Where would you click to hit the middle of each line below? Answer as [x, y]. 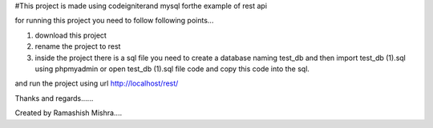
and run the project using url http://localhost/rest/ [97, 83]
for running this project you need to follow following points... [114, 21]
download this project [71, 35]
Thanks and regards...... [54, 98]
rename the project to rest [78, 46]
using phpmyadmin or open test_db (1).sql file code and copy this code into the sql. [172, 69]
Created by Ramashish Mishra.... [69, 113]
